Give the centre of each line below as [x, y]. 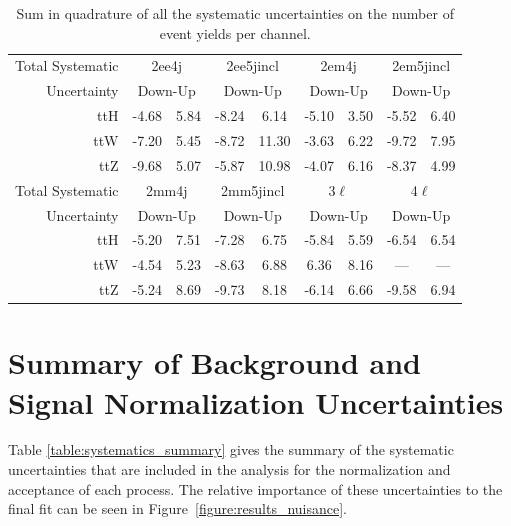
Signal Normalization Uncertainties [256, 401]
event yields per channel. [235, 32]
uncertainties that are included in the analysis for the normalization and [229, 469]
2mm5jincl [253, 189]
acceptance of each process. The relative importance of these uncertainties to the [255, 488]
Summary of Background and [215, 362]
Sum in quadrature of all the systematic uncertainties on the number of [235, 13]
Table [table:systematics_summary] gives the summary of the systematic [231, 449]
